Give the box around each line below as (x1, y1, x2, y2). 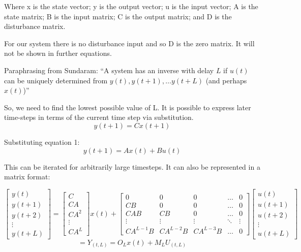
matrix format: (4, 171, 50, 182)
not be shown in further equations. (4, 48, 112, 58)
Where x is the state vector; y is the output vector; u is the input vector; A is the (4, 1, 258, 11)
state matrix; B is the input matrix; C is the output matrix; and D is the (4, 11, 232, 21)
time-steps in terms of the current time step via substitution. (4, 112, 194, 122)
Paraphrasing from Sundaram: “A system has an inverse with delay (4, 65, 214, 75)
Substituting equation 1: (4, 136, 80, 147)
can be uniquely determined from (4, 75, 108, 85)
